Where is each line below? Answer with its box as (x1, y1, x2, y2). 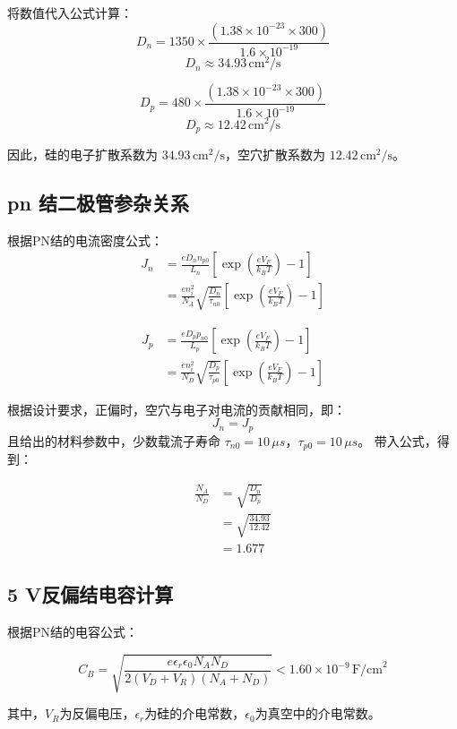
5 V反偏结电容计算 (7, 580, 174, 608)
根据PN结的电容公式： (7, 622, 139, 640)
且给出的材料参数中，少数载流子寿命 (7, 431, 220, 450)
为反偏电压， (59, 704, 135, 723)
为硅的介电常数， (144, 704, 246, 723)
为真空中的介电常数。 (254, 704, 381, 723)
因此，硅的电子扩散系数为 (7, 144, 158, 163)
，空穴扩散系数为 (225, 144, 326, 163)
